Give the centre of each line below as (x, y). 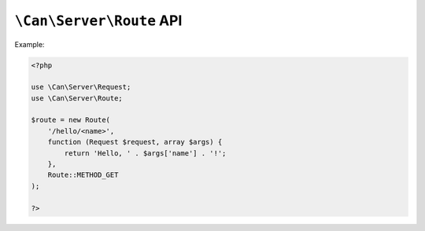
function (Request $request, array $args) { (135, 142)
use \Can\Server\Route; (77, 98)
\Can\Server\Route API (98, 20)
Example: (30, 44)
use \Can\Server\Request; (81, 87)
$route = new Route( (70, 120)
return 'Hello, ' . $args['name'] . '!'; (145, 153)
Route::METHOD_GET (83, 175)
